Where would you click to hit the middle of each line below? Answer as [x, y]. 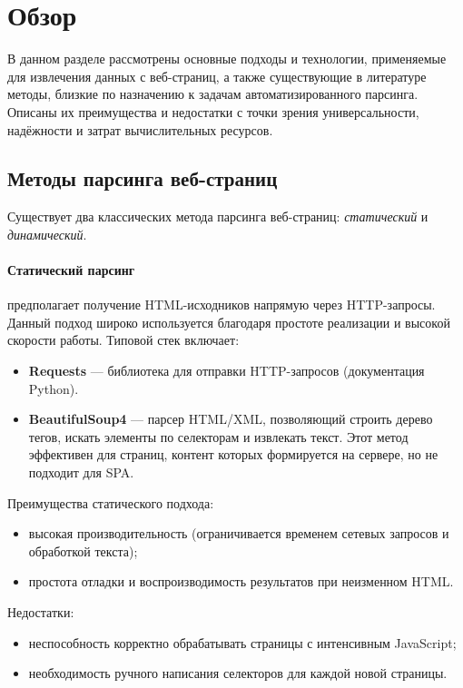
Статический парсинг [71, 270]
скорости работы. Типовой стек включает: [123, 340]
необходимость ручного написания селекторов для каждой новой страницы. [238, 673]
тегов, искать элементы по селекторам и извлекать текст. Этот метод [218, 436]
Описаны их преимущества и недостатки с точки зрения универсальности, [213, 111]
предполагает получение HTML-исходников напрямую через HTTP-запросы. [222, 305]
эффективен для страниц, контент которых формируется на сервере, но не [233, 454]
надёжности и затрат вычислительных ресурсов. [140, 129]
